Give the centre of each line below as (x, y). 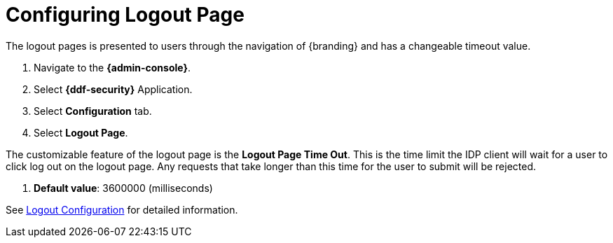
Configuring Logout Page (125, 15)
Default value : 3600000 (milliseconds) (123, 188)
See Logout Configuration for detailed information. (122, 209)
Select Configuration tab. (93, 111)
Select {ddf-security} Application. (113, 89)
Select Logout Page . (81, 132)
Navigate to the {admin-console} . (112, 67)
